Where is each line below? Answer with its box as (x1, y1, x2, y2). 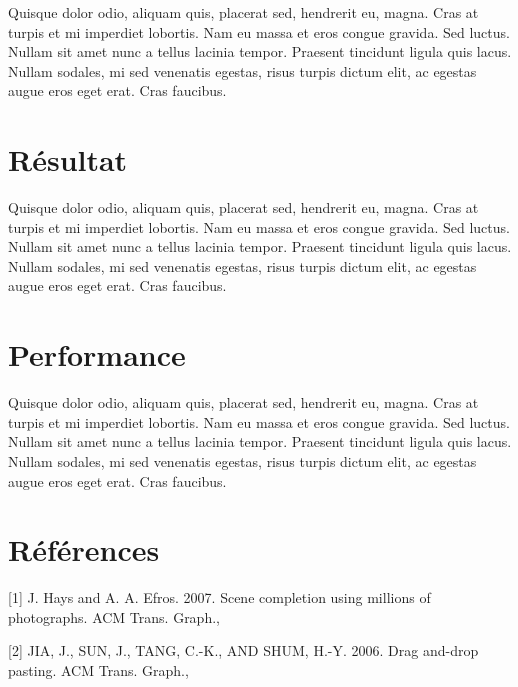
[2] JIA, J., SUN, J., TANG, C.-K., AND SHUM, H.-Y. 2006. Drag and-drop (8, 640, 479, 661)
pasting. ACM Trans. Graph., (8, 660, 189, 681)
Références (8, 529, 160, 570)
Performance (8, 334, 186, 375)
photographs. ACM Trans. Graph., (8, 606, 220, 627)
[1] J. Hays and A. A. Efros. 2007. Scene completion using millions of (8, 587, 431, 608)
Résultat (8, 139, 128, 180)
